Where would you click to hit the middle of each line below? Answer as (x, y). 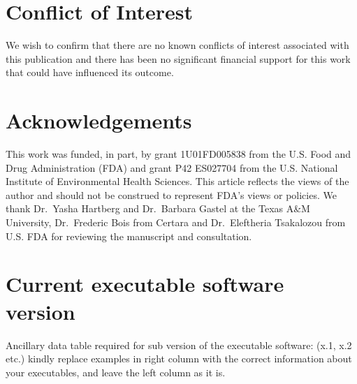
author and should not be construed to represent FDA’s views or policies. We (171, 194)
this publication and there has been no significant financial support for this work (178, 58)
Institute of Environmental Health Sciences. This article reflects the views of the (177, 181)
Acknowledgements (99, 120)
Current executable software (145, 284)
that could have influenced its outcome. (90, 72)
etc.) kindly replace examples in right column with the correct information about (179, 359)
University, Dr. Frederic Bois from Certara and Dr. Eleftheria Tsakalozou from (176, 222)
